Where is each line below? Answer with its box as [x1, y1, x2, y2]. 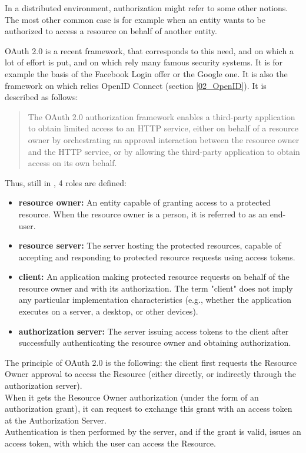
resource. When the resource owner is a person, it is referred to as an [18, 207, 268, 220]
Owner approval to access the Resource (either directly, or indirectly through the [5, 368, 297, 380]
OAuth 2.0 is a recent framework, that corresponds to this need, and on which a [5, 44, 294, 57]
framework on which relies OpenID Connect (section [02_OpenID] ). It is [5, 79, 267, 91]
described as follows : [5, 91, 78, 103]
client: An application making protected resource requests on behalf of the [18, 270, 290, 283]
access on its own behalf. [28, 157, 117, 169]
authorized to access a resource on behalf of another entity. [5, 25, 217, 37]
